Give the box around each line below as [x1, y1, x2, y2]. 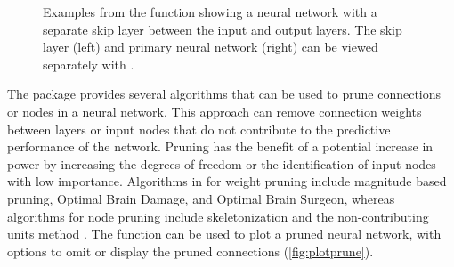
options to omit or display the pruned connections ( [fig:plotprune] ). [7, 241, 374, 260]
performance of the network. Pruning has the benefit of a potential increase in [7, 137, 434, 156]
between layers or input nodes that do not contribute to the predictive [7, 119, 391, 138]
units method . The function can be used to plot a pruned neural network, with [7, 224, 442, 243]
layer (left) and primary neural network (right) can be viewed [43, 37, 378, 56]
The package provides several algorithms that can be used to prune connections [7, 85, 442, 103]
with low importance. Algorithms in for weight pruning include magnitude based [7, 172, 447, 190]
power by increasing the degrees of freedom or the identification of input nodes [7, 154, 436, 173]
